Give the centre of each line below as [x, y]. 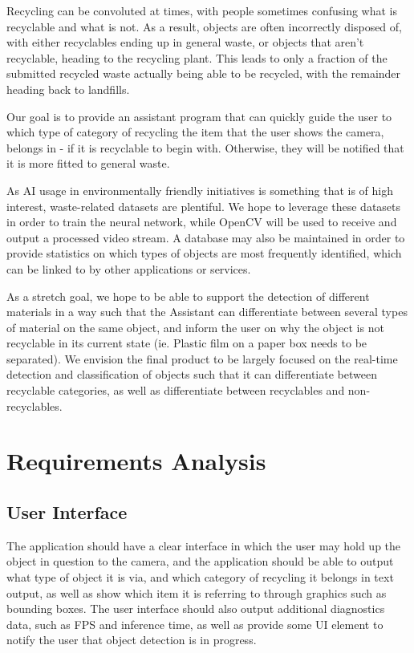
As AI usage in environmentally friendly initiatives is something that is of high [200, 190]
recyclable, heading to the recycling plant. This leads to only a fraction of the [197, 57]
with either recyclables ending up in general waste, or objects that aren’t [185, 42]
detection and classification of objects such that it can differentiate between [192, 374]
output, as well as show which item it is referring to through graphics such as [197, 592]
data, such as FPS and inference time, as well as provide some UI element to [195, 624]
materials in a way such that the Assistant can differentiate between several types [207, 312]
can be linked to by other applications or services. [129, 268]
